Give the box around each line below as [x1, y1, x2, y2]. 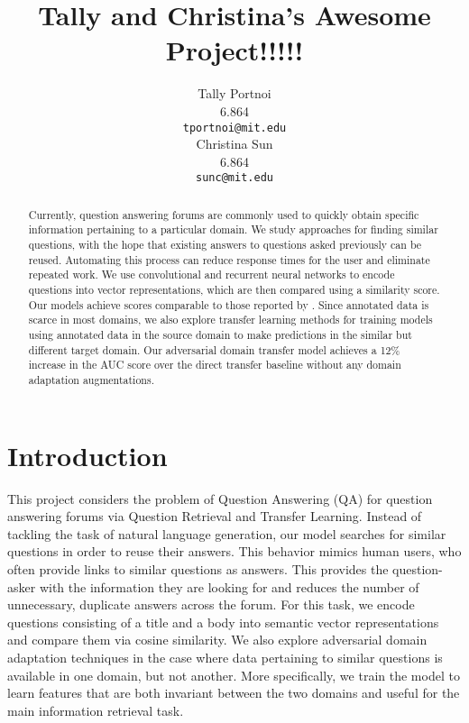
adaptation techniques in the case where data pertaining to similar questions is [7, 647, 443, 666]
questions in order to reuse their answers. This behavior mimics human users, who [7, 542, 462, 561]
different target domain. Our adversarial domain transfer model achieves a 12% [28, 342, 400, 357]
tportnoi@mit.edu [182, 121, 287, 134]
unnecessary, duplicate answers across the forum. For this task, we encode [7, 595, 415, 614]
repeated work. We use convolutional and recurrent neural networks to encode [28, 267, 395, 282]
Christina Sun [196, 134, 273, 153]
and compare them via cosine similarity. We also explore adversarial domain [7, 630, 428, 649]
